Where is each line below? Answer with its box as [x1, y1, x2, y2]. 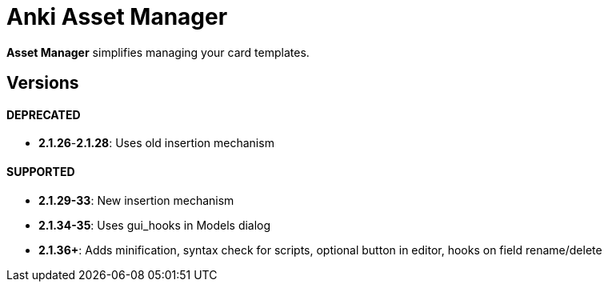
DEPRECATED [6, 107, 81, 122]
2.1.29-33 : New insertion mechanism [38, 193, 234, 207]
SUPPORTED [6, 165, 75, 178]
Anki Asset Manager [6, 3, 228, 30]
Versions [6, 73, 79, 94]
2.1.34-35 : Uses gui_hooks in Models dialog [38, 218, 271, 232]
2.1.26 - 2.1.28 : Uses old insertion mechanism [38, 136, 274, 150]
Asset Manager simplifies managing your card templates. [6, 45, 310, 59]
